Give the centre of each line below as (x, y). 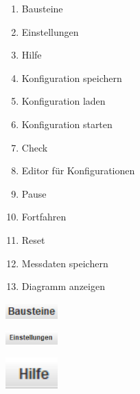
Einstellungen (50, 31)
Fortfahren (44, 217)
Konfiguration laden (63, 101)
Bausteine (42, 8)
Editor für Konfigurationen (78, 170)
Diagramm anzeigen (63, 286)
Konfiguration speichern (72, 77)
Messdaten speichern (65, 263)
